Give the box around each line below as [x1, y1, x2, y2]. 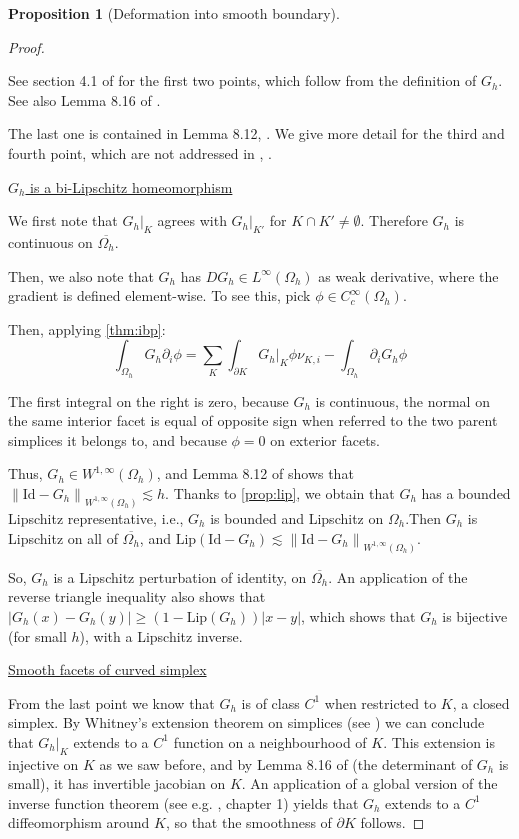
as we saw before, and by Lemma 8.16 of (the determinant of [99, 753, 473, 774]
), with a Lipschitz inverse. [79, 625, 243, 646]
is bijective [442, 605, 508, 626]
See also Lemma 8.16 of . [8, 89, 161, 110]
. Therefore [360, 210, 428, 231]
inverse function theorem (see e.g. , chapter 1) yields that [8, 792, 359, 813]
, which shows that [301, 605, 416, 626]
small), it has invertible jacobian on [8, 773, 226, 794]
